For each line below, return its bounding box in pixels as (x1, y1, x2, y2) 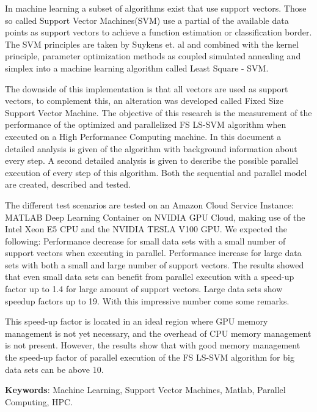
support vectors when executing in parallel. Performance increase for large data (5, 246, 302, 259)
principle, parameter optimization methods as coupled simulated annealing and (5, 50, 301, 62)
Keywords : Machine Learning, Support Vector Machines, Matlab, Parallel (5, 383, 286, 396)
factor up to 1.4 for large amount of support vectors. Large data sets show (5, 282, 283, 295)
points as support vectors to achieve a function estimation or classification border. (5, 26, 312, 39)
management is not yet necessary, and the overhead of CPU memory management (5, 326, 312, 339)
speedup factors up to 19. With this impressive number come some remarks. (5, 294, 290, 307)
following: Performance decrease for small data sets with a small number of (5, 234, 286, 247)
